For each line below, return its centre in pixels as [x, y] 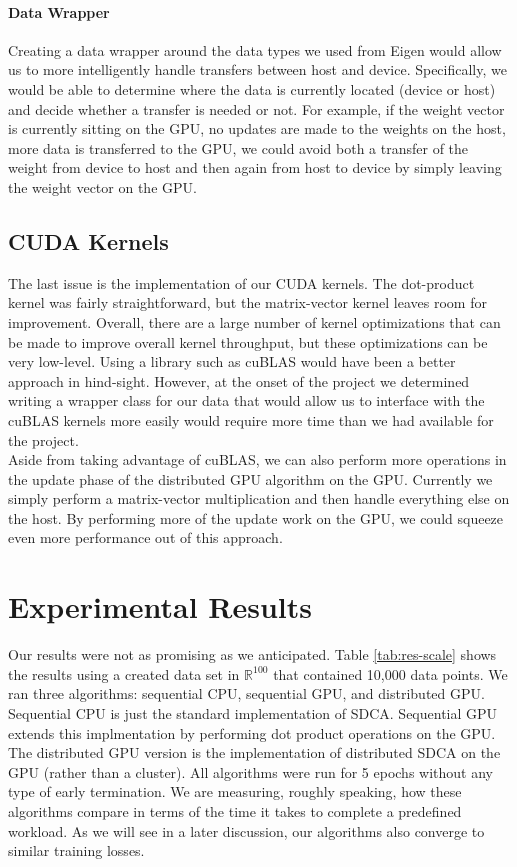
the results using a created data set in [124, 673]
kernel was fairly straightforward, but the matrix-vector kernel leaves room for [247, 302]
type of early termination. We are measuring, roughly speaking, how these [235, 791]
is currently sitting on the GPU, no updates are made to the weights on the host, [257, 128]
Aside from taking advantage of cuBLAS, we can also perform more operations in [257, 459]
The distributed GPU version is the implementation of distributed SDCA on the [254, 752]
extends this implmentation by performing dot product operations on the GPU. [252, 732]
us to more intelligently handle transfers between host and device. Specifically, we [257, 69]
